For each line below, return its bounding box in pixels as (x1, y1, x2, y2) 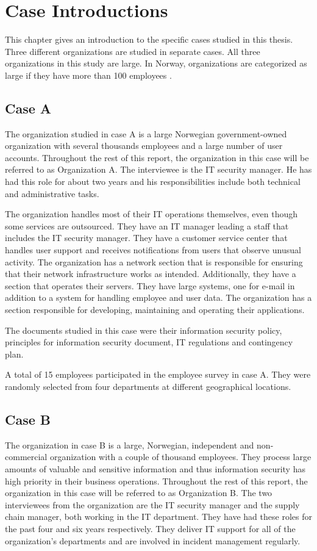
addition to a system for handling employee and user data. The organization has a (5, 291, 312, 304)
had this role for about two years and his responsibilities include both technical (5, 175, 301, 188)
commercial (5, 450, 48, 463)
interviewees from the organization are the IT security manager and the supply (5, 498, 300, 511)
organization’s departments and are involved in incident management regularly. (5, 534, 301, 547)
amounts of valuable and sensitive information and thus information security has (5, 462, 305, 475)
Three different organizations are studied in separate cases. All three (5, 45, 260, 57)
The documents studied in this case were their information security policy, (5, 323, 282, 336)
